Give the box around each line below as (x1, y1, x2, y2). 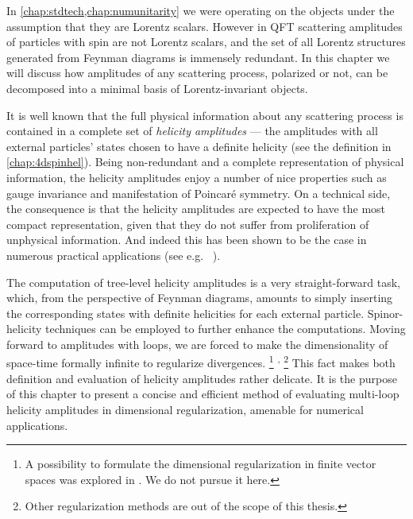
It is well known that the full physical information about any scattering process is (6, 107, 403, 123)
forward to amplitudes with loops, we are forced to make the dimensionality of (6, 335, 388, 352)
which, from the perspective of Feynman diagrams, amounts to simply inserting (6, 289, 393, 306)
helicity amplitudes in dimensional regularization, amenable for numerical (6, 401, 364, 417)
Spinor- (367, 304, 403, 321)
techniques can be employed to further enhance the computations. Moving (44, 320, 406, 337)
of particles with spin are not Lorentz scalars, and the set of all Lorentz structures (6, 33, 406, 50)
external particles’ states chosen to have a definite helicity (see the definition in (6, 137, 392, 154)
